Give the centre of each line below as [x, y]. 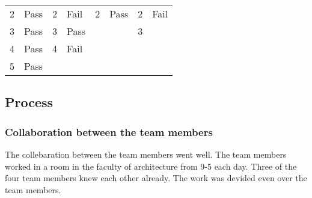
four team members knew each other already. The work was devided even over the [156, 178]
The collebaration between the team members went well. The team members [146, 154]
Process [29, 102]
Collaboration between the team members [109, 131]
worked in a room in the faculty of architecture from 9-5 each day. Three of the [151, 166]
